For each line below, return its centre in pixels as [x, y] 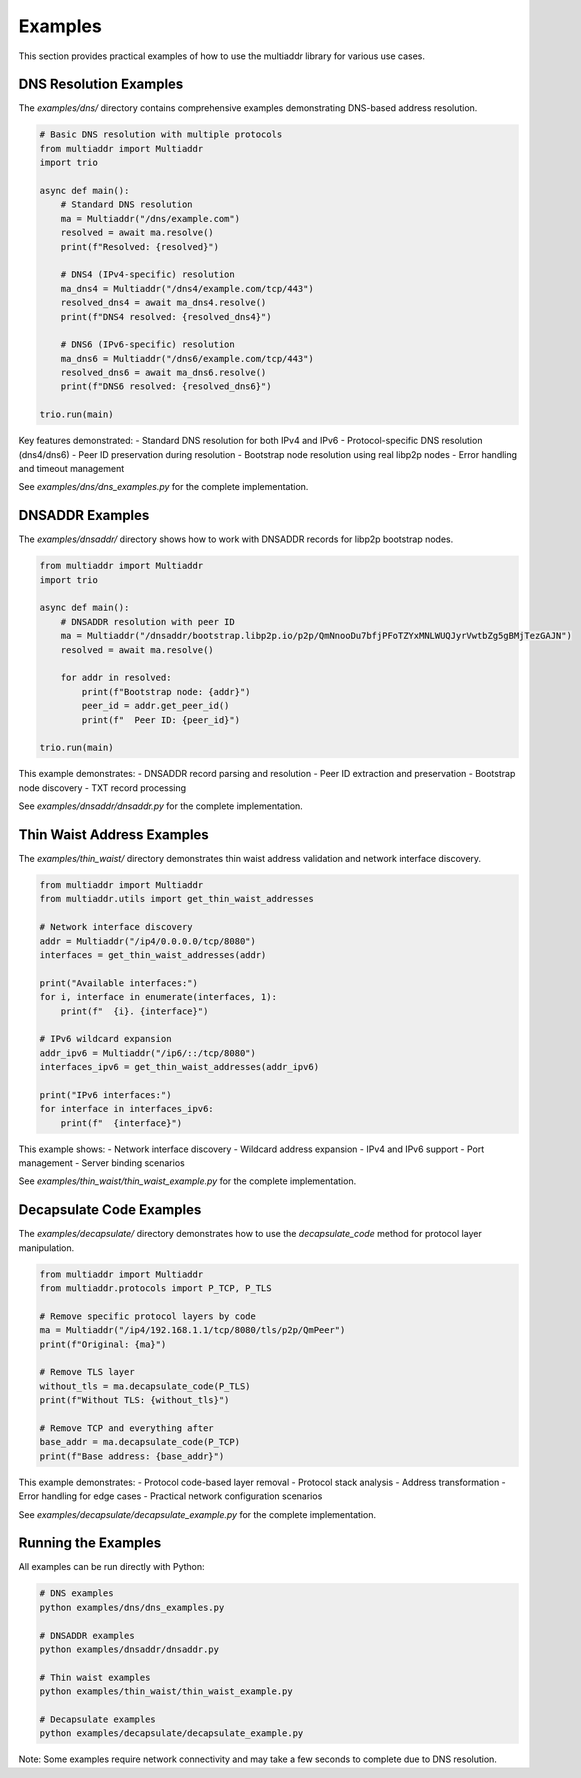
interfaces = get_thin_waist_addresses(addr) [153, 954]
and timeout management [71, 469]
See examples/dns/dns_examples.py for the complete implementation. [163, 487]
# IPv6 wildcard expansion [105, 1039]
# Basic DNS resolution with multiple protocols [161, 134]
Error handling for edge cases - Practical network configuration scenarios [170, 1496]
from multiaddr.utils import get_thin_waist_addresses [176, 899]
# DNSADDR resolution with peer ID [147, 621]
